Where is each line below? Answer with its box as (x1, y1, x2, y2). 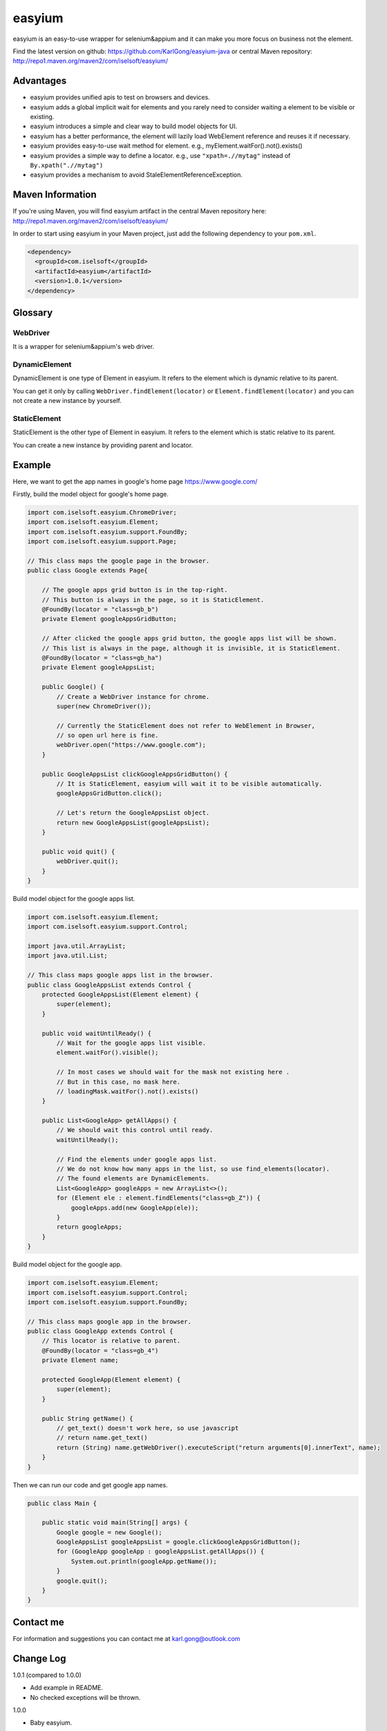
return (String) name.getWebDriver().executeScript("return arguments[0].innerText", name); (56, 1444, 381, 1451)
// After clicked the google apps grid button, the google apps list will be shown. (41, 634, 338, 643)
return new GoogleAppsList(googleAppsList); (56, 818, 210, 827)
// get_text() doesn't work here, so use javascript (56, 1424, 239, 1432)
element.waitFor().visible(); (56, 1049, 159, 1057)
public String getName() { (41, 1415, 134, 1422)
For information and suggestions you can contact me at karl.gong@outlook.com (12, 1634, 240, 1642)
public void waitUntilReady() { (41, 1029, 152, 1037)
